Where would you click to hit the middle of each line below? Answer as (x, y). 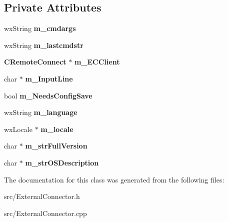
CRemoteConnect (35, 62)
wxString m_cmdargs (40, 28)
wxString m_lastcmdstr (44, 45)
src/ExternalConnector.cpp (45, 213)
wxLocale (18, 129)
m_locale (57, 129)
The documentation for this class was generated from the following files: (114, 179)
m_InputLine (49, 78)
